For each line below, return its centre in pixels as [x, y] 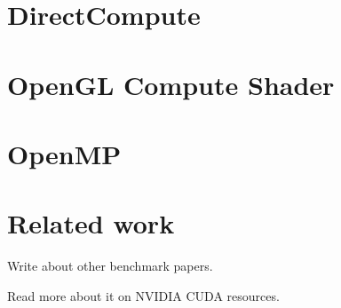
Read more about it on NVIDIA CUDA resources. [143, 295]
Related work [91, 223]
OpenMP [64, 153]
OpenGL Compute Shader [171, 84]
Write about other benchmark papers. [110, 266]
